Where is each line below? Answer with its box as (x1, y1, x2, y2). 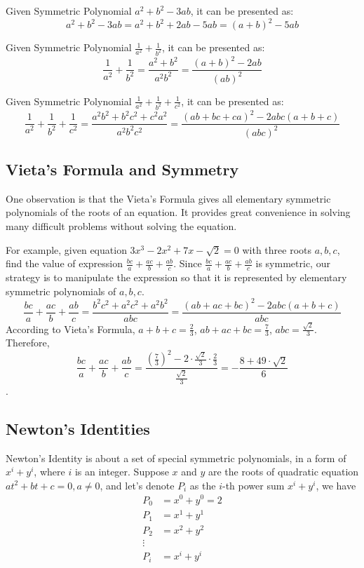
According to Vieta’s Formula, (6, 321, 135, 336)
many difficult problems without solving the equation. (6, 219, 237, 234)
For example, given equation (6, 242, 127, 257)
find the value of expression (6, 256, 123, 271)
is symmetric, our (255, 256, 330, 271)
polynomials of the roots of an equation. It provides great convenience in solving (6, 205, 351, 219)
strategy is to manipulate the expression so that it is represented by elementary (6, 270, 347, 285)
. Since (173, 256, 202, 271)
